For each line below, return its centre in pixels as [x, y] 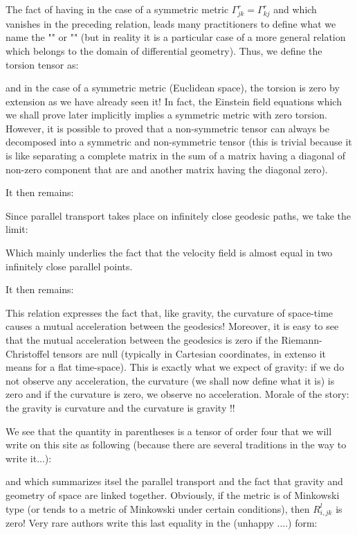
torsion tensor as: [42, 64]
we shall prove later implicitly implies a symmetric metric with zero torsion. [166, 115]
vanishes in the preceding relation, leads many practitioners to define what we [171, 23]
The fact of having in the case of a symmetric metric [117, 9]
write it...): [29, 458]
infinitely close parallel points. [69, 266]
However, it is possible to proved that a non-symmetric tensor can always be [168, 128]
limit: [17, 229]
